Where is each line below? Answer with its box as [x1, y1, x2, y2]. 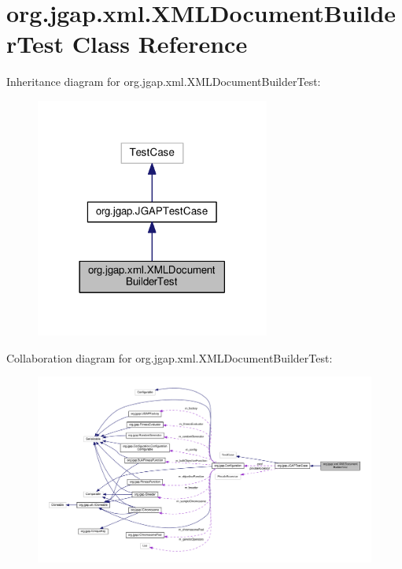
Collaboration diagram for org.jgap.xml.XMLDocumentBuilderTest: [6, 349, 333, 366]
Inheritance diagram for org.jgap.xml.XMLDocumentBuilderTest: [6, 73, 321, 90]
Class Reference [72, 28, 248, 60]
